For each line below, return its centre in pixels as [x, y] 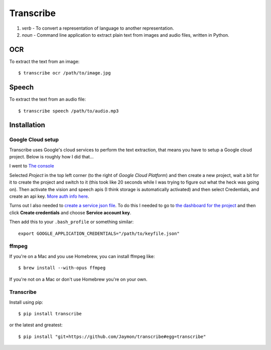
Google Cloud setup [34, 140]
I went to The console [32, 166]
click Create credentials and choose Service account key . [70, 212]
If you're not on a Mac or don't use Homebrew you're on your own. [78, 279]
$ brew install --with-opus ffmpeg [62, 268]
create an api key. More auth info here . [49, 197]
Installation [27, 125]
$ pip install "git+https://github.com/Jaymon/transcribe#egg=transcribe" [112, 336]
